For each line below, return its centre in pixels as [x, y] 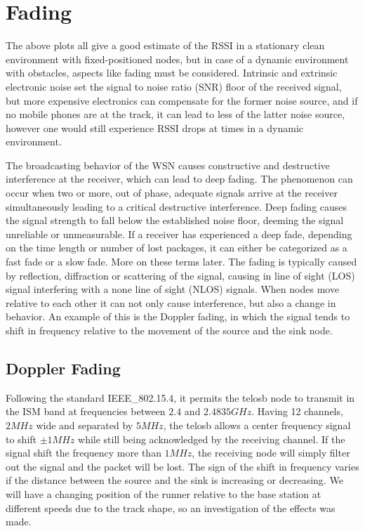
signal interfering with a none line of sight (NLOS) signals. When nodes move [173, 289]
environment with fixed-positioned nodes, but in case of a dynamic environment [177, 59]
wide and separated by [85, 425]
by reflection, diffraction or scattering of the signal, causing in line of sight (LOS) [180, 275]
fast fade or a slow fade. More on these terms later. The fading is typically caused [181, 262]
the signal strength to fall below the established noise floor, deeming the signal [175, 220]
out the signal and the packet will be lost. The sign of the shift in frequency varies [182, 466]
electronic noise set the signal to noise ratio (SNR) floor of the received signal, [174, 86]
